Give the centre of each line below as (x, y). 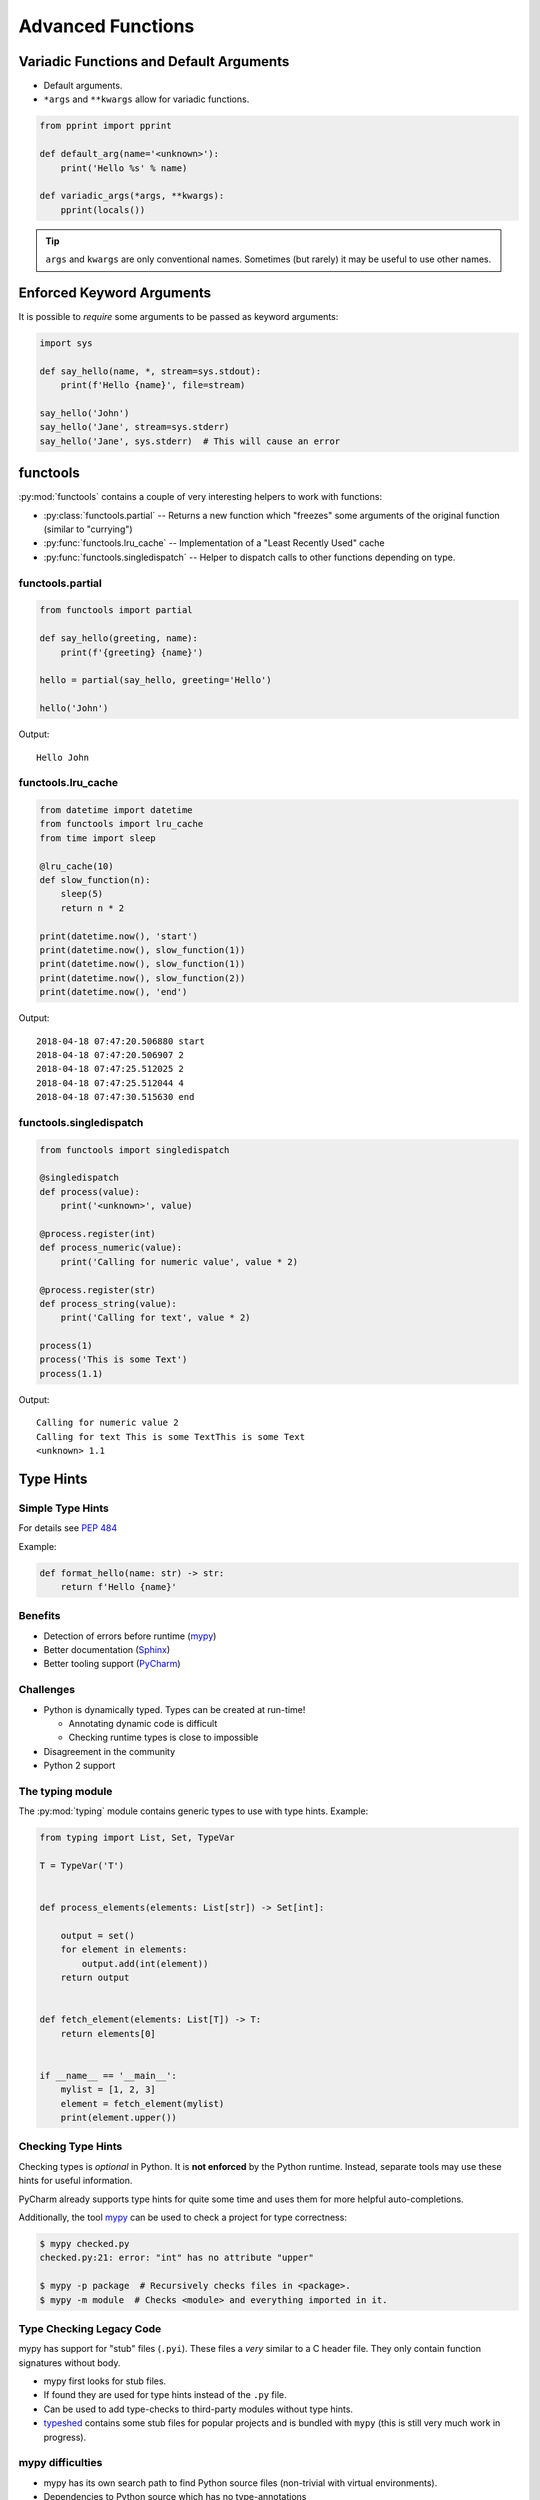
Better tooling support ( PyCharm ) (112, 1664)
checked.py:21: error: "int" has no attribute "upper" (176, 2258)
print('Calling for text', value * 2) (155, 1318)
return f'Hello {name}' (118, 1586)
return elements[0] (108, 2033)
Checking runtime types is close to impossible (163, 1737)
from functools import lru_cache (121, 824)
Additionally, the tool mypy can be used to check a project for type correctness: (182, 2217)
